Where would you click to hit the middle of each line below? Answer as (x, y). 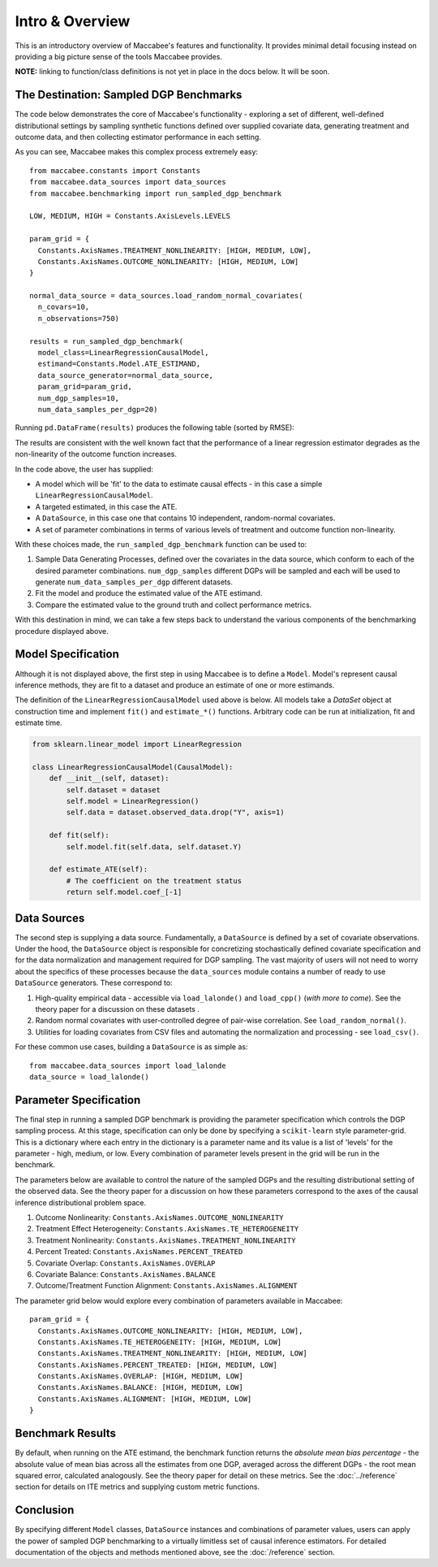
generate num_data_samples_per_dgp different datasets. (134, 582)
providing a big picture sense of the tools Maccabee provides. (119, 56)
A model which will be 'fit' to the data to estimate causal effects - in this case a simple (179, 484)
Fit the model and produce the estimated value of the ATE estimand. (149, 593)
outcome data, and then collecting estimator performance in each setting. (138, 137)
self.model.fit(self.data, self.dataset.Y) (154, 846)
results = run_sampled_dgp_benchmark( (107, 341)
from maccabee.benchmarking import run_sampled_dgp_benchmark (156, 193)
